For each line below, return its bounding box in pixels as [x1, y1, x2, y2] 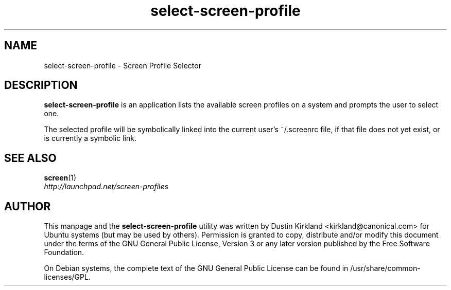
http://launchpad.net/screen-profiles [44, 182, 168, 191]
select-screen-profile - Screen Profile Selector [44, 61, 201, 70]
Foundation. [44, 248, 84, 257]
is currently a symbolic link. [44, 134, 136, 143]
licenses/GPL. [44, 273, 91, 282]
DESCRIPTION [4, 79, 78, 92]
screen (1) [44, 173, 77, 183]
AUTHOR [4, 200, 51, 213]
